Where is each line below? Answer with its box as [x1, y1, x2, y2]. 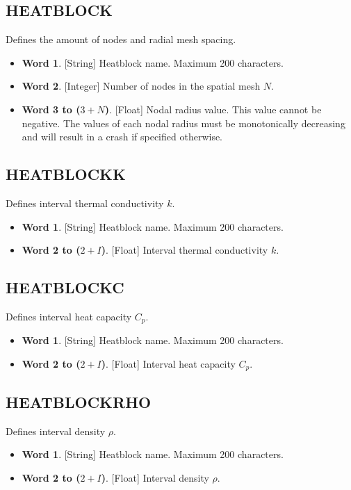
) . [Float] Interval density [101, 470, 209, 484]
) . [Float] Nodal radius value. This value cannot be [104, 101, 322, 116]
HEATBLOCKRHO [6, 391, 152, 412]
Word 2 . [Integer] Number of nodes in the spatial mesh [22, 79, 261, 93]
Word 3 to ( [22, 101, 81, 116]
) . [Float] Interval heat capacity [101, 357, 236, 370]
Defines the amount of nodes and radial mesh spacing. [6, 32, 236, 47]
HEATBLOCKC [6, 277, 124, 298]
